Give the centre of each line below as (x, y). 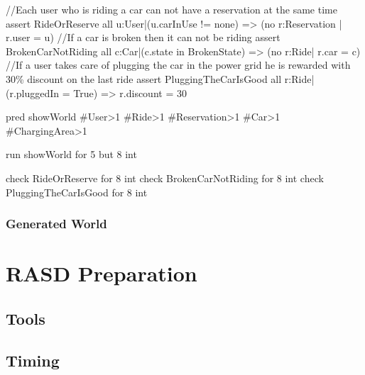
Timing (33, 360)
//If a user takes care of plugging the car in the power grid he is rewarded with (178, 65)
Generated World (56, 224)
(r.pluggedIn (33, 93)
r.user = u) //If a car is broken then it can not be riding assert (143, 37)
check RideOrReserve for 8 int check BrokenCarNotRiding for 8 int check (165, 178)
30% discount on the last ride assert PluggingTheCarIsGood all (144, 78)
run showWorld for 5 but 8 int (71, 154)
